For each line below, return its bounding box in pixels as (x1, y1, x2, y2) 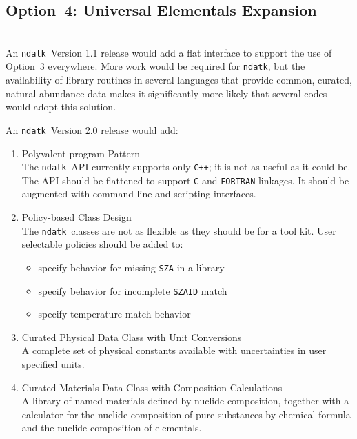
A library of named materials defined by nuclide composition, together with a (21, 393, 349, 408)
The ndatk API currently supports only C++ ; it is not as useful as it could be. (21, 159, 351, 174)
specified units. (21, 356, 85, 371)
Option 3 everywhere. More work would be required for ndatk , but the (6, 59, 305, 73)
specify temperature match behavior (38, 306, 191, 321)
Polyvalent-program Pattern (21, 146, 141, 160)
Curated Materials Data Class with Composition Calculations (21, 380, 283, 394)
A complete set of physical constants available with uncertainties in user (21, 343, 327, 358)
